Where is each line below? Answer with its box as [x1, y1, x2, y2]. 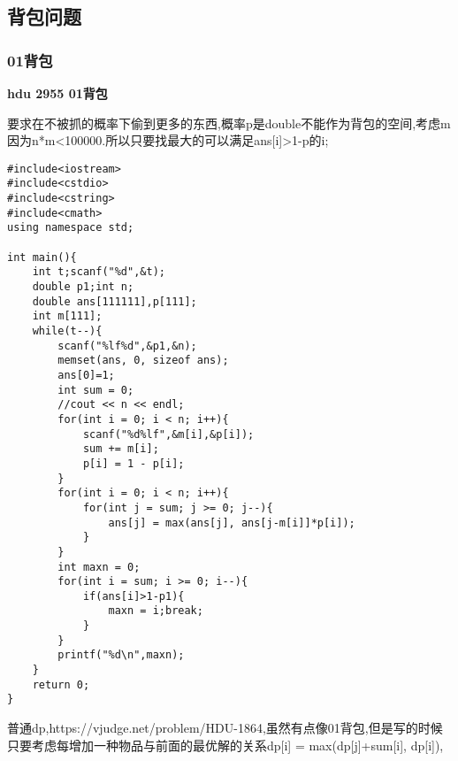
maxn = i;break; [108, 604, 203, 618]
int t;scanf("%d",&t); [32, 265, 165, 279]
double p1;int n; [32, 281, 134, 294]
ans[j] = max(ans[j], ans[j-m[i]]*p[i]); [108, 516, 355, 529]
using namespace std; [7, 221, 134, 234]
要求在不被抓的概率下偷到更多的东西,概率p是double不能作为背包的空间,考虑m [7, 113, 451, 132]
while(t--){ [32, 325, 103, 337]
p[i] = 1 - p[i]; [82, 457, 185, 470]
